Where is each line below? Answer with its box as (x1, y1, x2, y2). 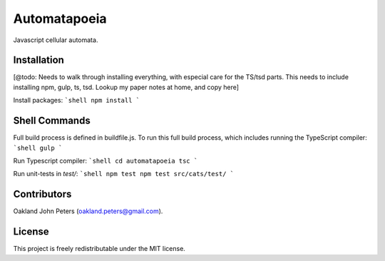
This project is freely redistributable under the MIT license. (13, 245, 185, 253)
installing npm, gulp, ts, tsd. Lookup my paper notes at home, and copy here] (13, 83, 239, 91)
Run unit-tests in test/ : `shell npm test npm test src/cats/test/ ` (13, 170, 235, 178)
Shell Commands (13, 115, 91, 127)
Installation (13, 54, 64, 66)
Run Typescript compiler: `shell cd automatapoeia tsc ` (13, 156, 198, 165)
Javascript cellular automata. (13, 36, 98, 44)
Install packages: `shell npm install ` (13, 96, 140, 105)
